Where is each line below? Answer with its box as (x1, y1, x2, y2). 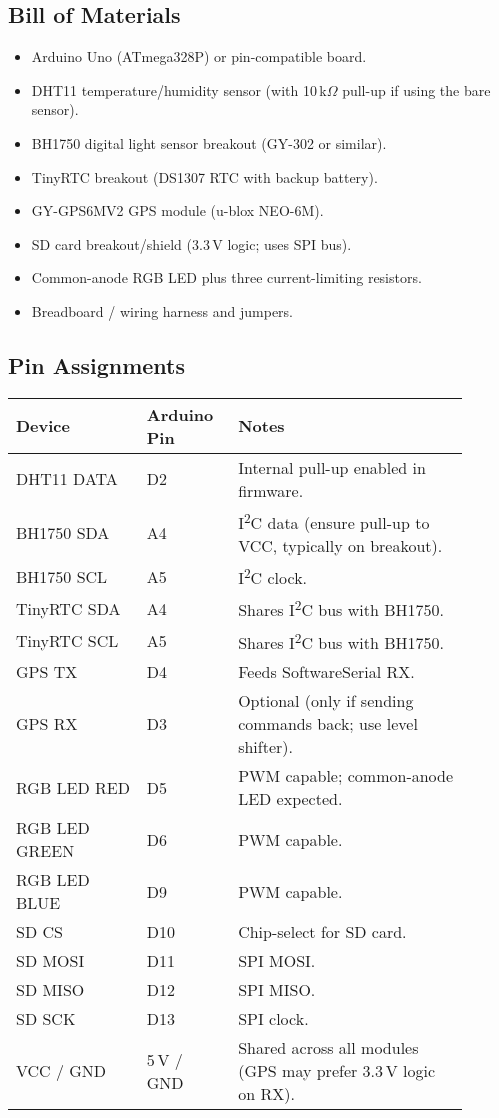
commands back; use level (238, 712, 418, 736)
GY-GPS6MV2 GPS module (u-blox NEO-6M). (31, 200, 324, 221)
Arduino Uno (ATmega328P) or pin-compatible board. (31, 46, 367, 67)
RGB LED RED (16, 775, 130, 799)
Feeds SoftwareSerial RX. (238, 660, 415, 684)
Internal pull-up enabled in (238, 455, 426, 479)
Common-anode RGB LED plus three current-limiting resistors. (31, 267, 422, 288)
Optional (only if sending (238, 689, 414, 713)
